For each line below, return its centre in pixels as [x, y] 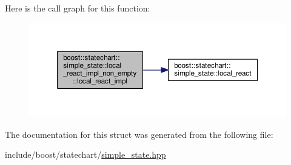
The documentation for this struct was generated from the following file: [139, 134]
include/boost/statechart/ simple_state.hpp [85, 154]
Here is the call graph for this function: [78, 8]
